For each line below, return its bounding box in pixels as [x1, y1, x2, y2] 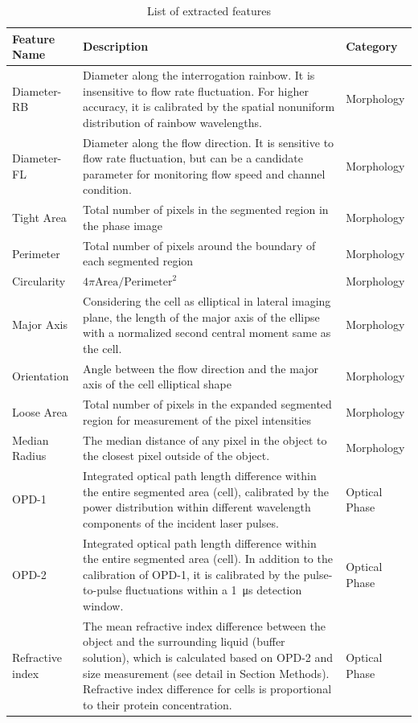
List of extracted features [146, 2, 272, 18]
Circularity [12, 273, 66, 290]
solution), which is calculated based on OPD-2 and [83, 648, 334, 665]
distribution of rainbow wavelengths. [83, 113, 262, 130]
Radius [12, 447, 47, 464]
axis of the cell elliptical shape [83, 376, 232, 392]
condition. [83, 181, 132, 198]
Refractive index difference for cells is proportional [83, 680, 332, 697]
